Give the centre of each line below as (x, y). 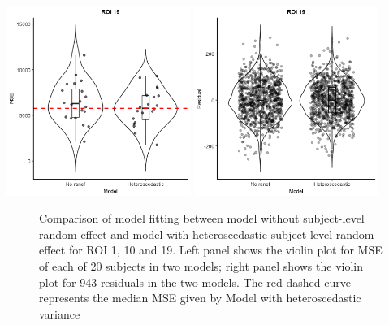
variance (60, 313)
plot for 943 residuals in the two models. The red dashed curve (195, 282)
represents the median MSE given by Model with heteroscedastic (200, 298)
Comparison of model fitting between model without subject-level (202, 218)
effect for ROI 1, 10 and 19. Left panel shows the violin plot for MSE (211, 250)
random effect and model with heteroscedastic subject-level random (207, 234)
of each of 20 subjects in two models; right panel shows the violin (201, 266)
